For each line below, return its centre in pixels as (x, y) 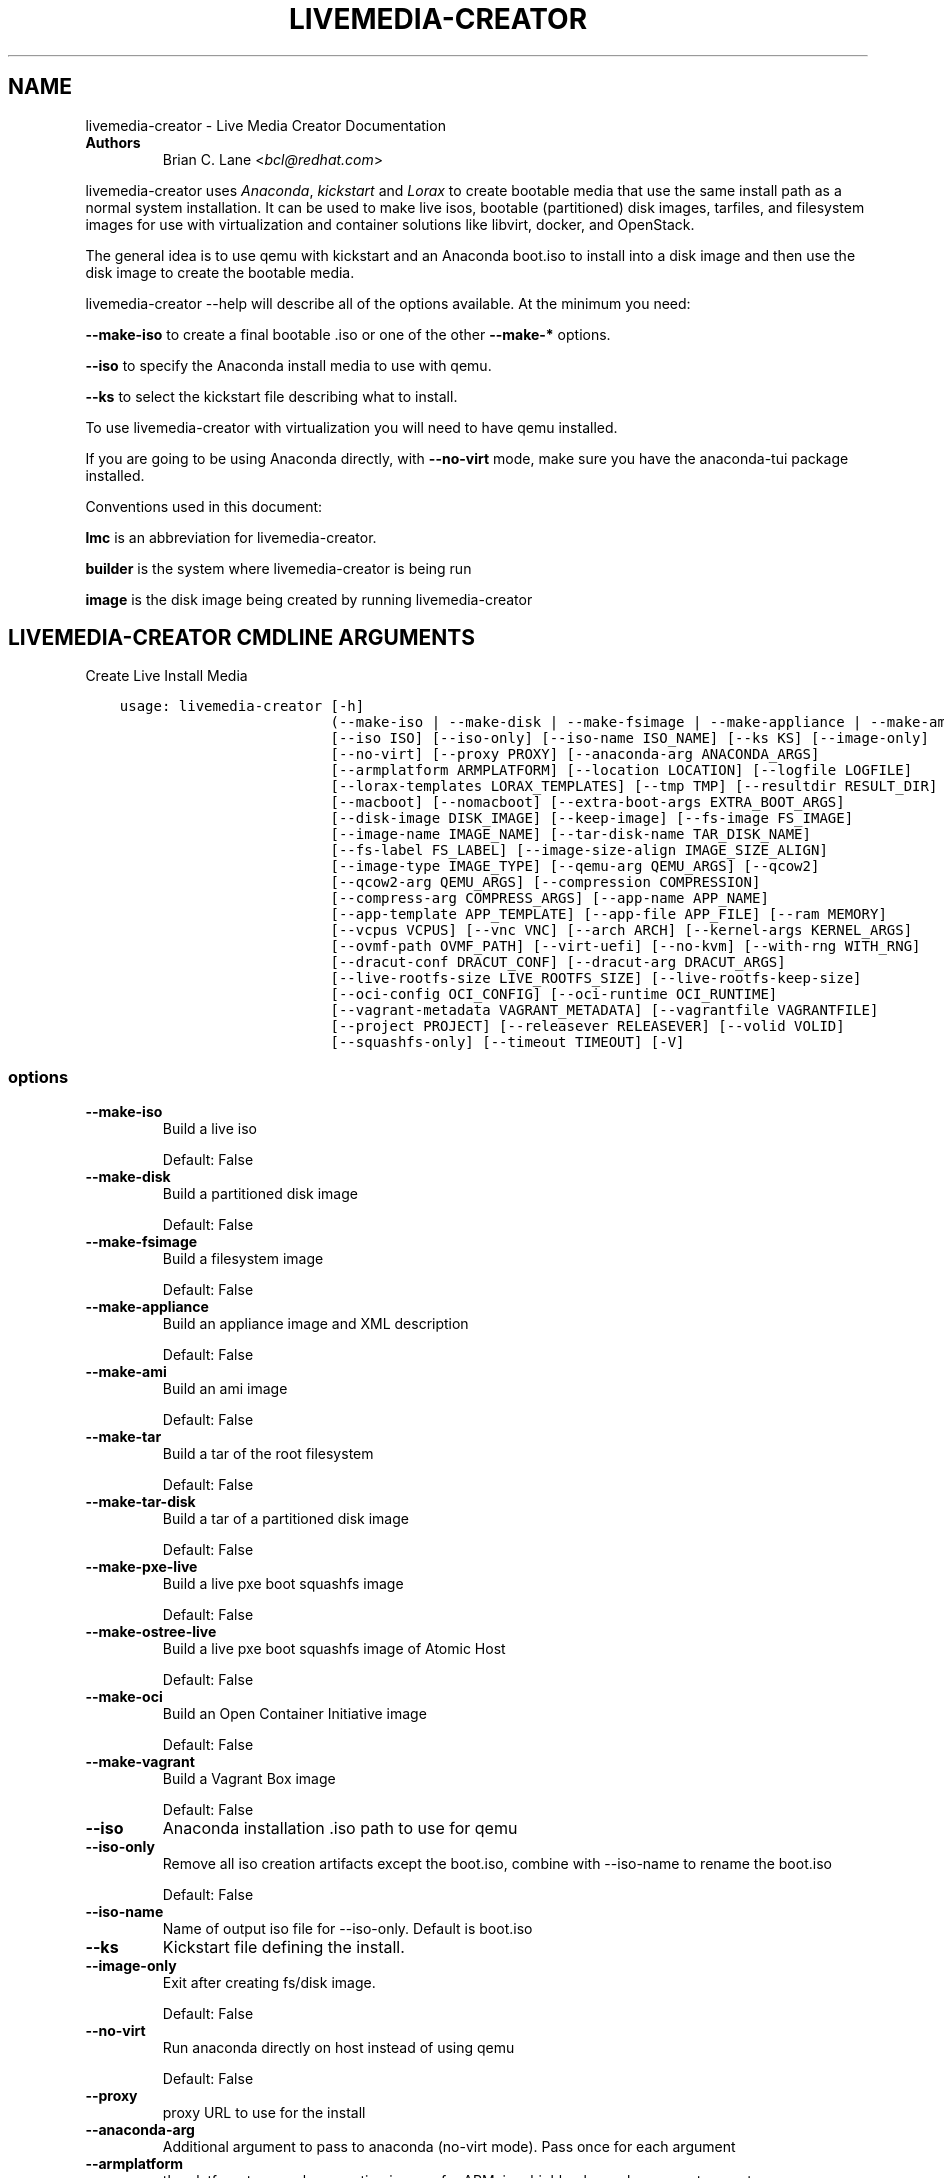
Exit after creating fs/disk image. (269, 1983)
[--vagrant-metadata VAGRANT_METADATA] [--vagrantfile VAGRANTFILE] (604, 1010)
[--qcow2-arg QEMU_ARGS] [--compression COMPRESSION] (545, 882)
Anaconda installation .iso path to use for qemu (340, 1828)
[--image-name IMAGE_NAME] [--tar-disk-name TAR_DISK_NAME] (570, 834)
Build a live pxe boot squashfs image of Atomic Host (334, 1649)
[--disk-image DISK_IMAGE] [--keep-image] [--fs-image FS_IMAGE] (592, 818)
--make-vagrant (140, 1762)
